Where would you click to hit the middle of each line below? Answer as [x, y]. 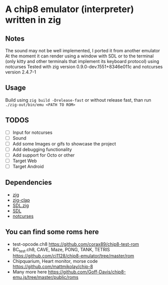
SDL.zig [21, 205]
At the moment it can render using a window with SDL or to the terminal [79, 56]
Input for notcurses [33, 132]
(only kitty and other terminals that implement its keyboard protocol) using [82, 61]
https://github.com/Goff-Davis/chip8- [87, 272]
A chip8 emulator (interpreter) [70, 9]
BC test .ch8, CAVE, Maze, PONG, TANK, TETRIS [61, 250]
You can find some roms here [52, 232]
